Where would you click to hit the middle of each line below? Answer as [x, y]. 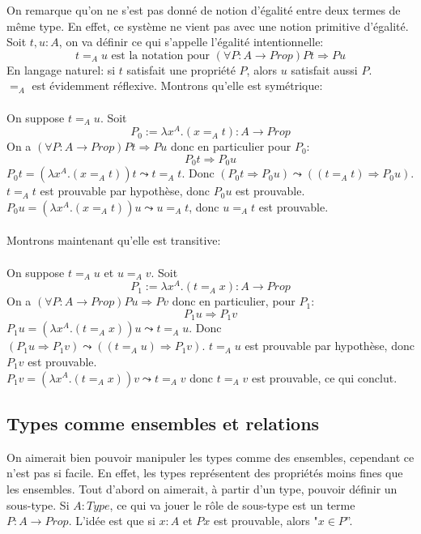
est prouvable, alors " [266, 521]
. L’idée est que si [112, 521]
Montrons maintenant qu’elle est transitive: [114, 240]
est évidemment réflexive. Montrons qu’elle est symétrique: [177, 85]
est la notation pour [161, 56]
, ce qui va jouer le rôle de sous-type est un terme [232, 504]
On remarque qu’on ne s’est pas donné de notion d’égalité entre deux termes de [204, 10]
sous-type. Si [38, 504]
